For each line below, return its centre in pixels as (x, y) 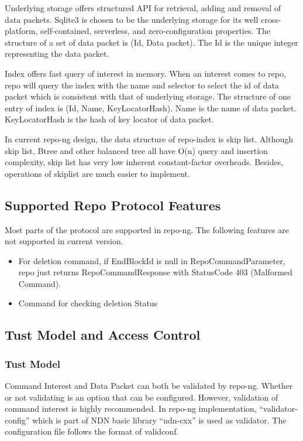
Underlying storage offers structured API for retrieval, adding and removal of (143, 8)
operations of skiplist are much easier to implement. (97, 173)
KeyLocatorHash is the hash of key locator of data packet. (109, 119)
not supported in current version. (64, 241)
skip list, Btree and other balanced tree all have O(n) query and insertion (136, 150)
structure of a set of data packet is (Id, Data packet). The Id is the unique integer (151, 42)
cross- (271, 19)
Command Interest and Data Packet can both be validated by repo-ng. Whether (149, 386)
